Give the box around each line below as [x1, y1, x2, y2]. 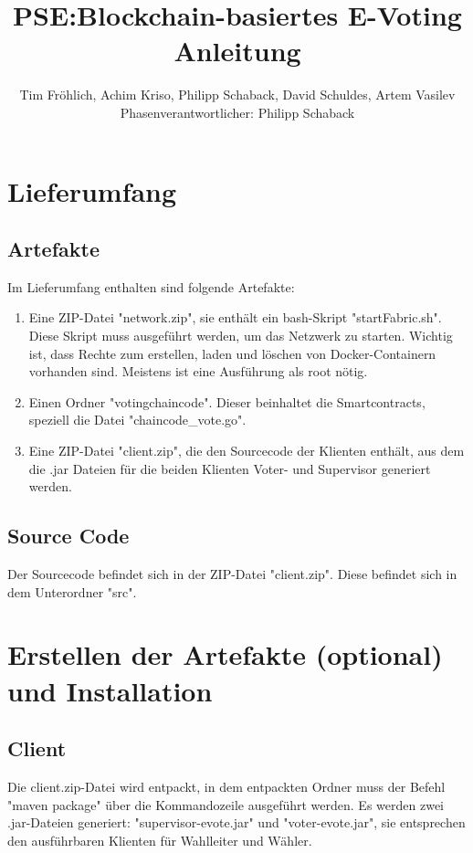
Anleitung [173, 32, 301, 69]
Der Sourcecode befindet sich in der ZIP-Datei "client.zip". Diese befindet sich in [7, 564, 457, 584]
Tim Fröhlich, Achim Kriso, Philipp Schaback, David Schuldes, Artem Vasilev [19, 85, 456, 104]
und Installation [7, 671, 213, 709]
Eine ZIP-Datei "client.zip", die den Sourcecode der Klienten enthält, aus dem [28, 441, 465, 460]
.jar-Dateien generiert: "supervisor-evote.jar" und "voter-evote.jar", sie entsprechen [7, 813, 466, 832]
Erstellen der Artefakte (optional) [7, 636, 443, 673]
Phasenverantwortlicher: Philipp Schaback [120, 102, 355, 121]
